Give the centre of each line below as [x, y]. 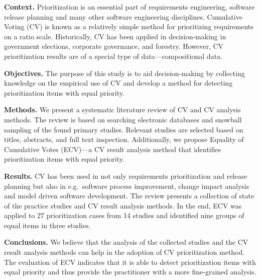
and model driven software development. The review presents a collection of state [129, 196]
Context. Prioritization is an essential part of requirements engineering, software [129, 7]
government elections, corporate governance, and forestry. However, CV [114, 46]
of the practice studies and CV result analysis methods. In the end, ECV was [123, 205]
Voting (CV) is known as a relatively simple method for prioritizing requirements [129, 26]
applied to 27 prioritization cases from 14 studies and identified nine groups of [124, 215]
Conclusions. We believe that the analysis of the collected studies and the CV [126, 242]
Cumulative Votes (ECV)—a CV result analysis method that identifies [113, 149]
